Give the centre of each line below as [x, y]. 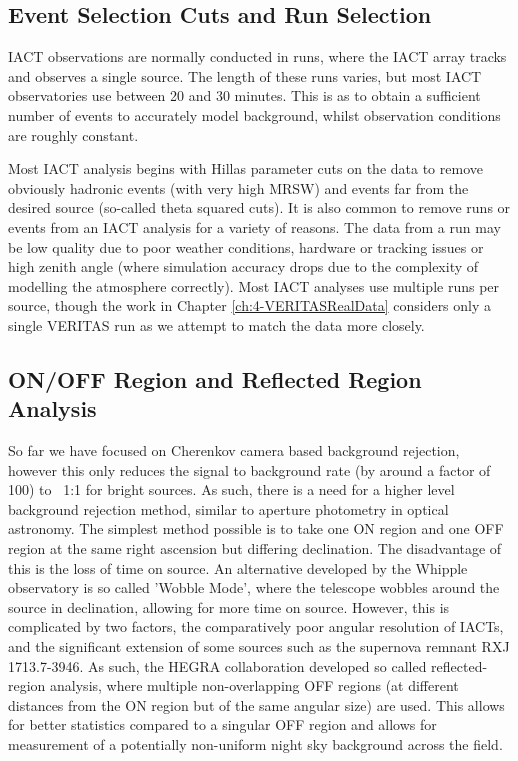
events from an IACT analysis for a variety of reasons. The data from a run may [254, 226]
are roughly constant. [73, 134]
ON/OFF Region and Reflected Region [215, 378]
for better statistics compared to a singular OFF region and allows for [222, 724]
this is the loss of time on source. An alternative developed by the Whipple [238, 567]
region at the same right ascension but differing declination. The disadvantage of [255, 548]
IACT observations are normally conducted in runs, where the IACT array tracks [257, 56]
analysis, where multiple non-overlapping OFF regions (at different [254, 685]
